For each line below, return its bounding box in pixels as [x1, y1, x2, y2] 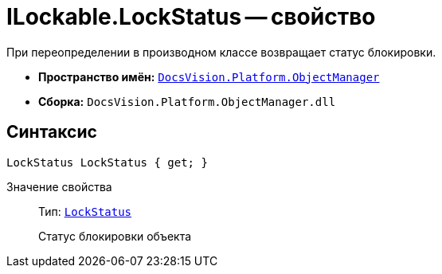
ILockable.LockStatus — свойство [6, 3, 376, 30]
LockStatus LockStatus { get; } [6, 155, 208, 169]
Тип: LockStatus [38, 204, 132, 218]
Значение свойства [6, 179, 112, 194]
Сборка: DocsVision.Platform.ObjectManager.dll [38, 94, 336, 108]
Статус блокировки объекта [38, 229, 192, 243]
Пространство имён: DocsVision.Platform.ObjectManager [38, 69, 380, 84]
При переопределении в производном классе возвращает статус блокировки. [6, 45, 436, 59]
